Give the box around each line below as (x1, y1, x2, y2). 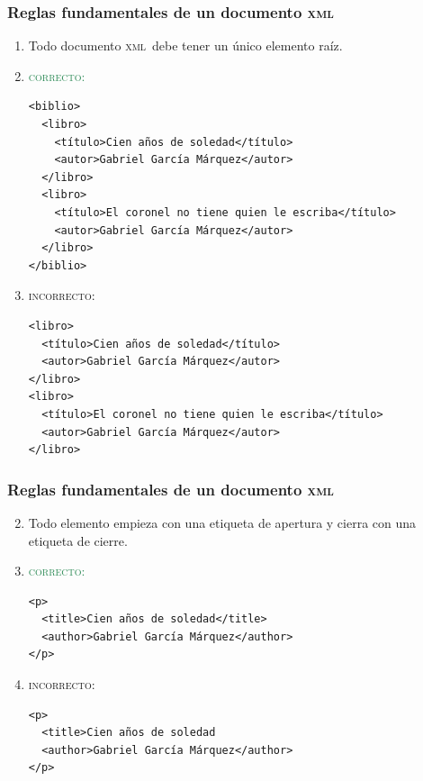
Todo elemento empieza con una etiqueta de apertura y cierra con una (28, 513, 417, 531)
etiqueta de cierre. (28, 531, 128, 549)
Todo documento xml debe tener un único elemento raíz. (28, 36, 343, 55)
